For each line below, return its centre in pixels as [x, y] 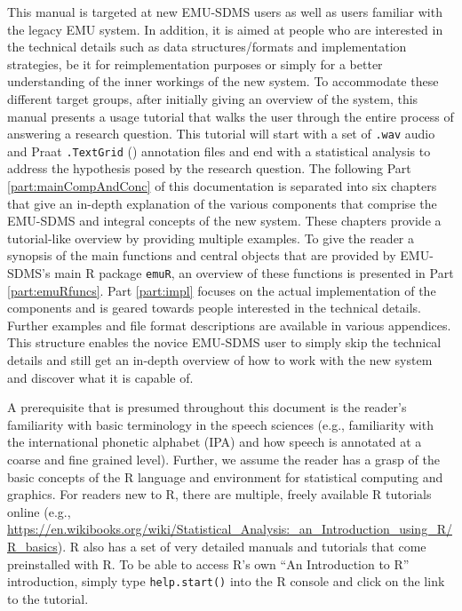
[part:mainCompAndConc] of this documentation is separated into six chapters [222, 186]
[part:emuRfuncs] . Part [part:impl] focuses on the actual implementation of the [222, 290]
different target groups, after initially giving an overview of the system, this [213, 98]
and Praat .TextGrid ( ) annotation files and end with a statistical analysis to [219, 151]
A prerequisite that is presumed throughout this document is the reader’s [207, 407]
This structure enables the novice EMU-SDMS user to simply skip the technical [224, 342]
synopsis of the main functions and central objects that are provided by [202, 255]
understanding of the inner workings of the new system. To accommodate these [223, 81]
